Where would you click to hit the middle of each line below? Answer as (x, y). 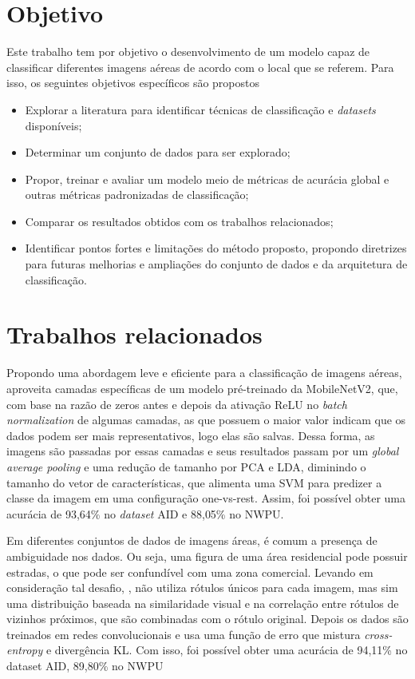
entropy (25, 650)
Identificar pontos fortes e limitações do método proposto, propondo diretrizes (216, 248)
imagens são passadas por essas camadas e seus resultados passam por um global (203, 451)
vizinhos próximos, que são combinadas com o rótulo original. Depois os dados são (207, 619)
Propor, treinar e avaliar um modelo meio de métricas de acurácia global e (207, 179)
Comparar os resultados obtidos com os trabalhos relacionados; (179, 221)
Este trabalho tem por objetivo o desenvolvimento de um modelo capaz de (188, 52)
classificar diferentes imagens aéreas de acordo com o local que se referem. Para (200, 67)
